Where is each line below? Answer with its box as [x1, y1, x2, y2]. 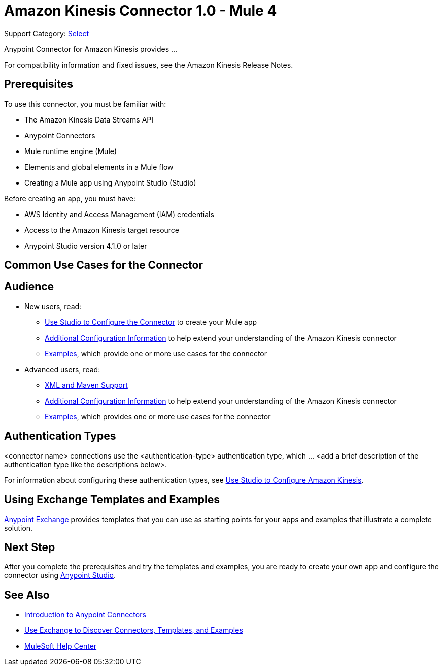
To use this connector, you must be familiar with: [4, 99, 166, 108]
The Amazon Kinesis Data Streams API [24, 115, 154, 124]
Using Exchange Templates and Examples [4, 493, 220, 506]
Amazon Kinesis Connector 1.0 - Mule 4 [4, 2, 277, 19]
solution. [4, 523, 33, 532]
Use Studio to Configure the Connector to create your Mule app [45, 317, 257, 326]
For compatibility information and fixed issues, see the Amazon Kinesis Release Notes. [4, 60, 293, 69]
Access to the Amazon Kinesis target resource [24, 225, 180, 234]
